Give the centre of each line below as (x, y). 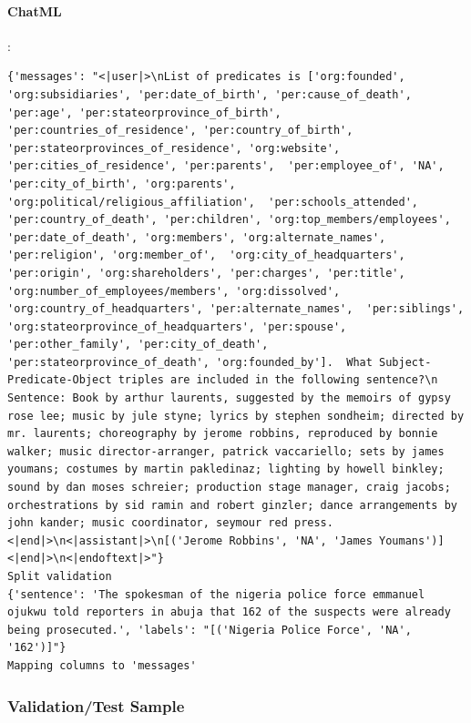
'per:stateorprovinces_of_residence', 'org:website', (174, 148)
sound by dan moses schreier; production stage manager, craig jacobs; (229, 488)
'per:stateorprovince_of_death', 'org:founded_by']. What (190, 362)
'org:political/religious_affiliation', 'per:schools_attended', (213, 202)
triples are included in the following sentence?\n (278, 380)
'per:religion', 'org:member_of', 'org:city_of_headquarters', (206, 255)
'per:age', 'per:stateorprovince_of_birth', (144, 112)
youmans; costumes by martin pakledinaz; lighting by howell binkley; (226, 469)
